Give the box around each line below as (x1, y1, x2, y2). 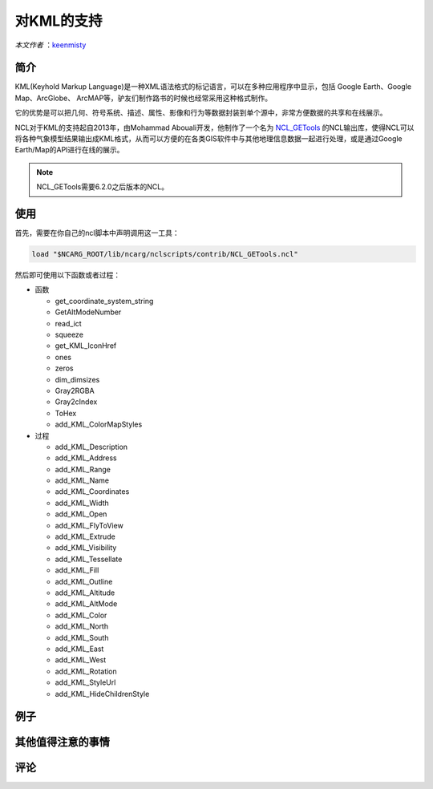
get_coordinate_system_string (55, 296, 154, 305)
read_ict (55, 318, 82, 328)
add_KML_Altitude (55, 588, 115, 597)
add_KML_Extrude (55, 532, 115, 541)
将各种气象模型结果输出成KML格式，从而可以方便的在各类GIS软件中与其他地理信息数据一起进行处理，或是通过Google (14, 134, 403, 144)
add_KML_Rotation (55, 666, 118, 676)
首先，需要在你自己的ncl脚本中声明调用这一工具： (14, 229, 180, 238)
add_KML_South (55, 633, 109, 642)
